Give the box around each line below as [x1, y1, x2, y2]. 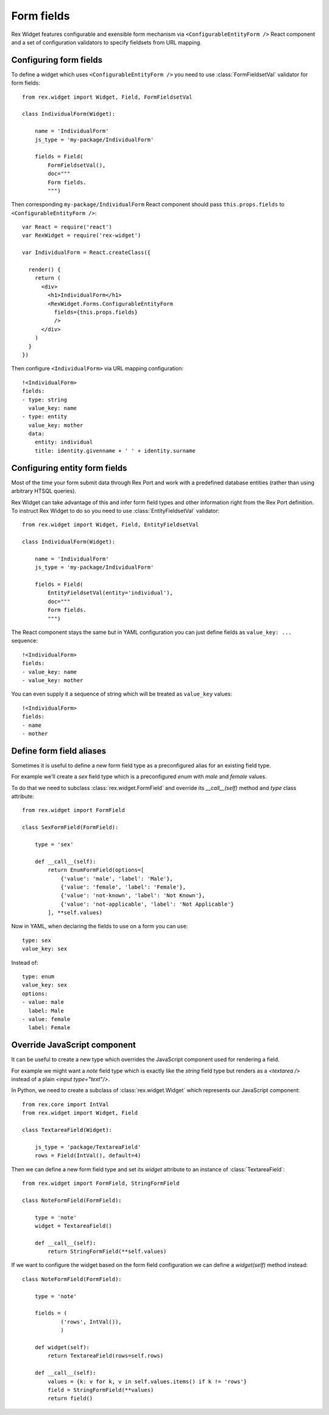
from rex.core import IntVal [22, 1101, 109, 1108]
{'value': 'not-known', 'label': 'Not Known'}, [60, 892, 205, 899]
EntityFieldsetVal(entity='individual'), [48, 590, 174, 596]
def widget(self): [34, 1344, 90, 1350]
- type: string [22, 396, 68, 403]
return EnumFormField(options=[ [48, 867, 144, 873]
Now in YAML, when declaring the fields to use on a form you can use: [11, 923, 188, 930]
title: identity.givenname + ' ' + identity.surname [34, 447, 196, 454]
